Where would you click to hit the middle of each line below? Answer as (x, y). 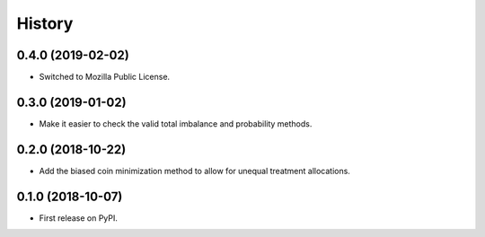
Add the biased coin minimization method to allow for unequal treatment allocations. (194, 171)
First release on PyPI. (79, 218)
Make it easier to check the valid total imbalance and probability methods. (176, 123)
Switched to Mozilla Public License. (105, 77)
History (45, 23)
